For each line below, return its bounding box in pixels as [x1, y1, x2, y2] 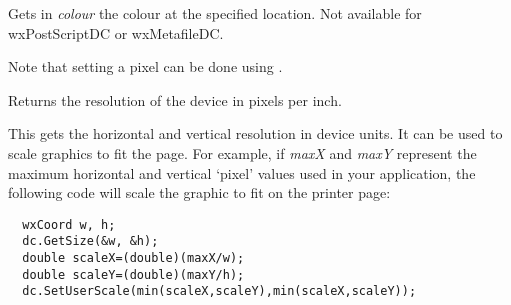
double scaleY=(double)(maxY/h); [22, 267, 245, 282]
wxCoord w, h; [22, 217, 116, 232]
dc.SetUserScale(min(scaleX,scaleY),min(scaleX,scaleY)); [22, 284, 417, 299]
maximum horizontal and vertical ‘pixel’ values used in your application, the [8, 162, 476, 183]
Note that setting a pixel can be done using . [8, 56, 283, 77]
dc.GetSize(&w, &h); [22, 234, 159, 249]
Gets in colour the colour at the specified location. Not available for [8, 3, 422, 23]
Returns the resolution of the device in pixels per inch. [8, 89, 342, 110]
